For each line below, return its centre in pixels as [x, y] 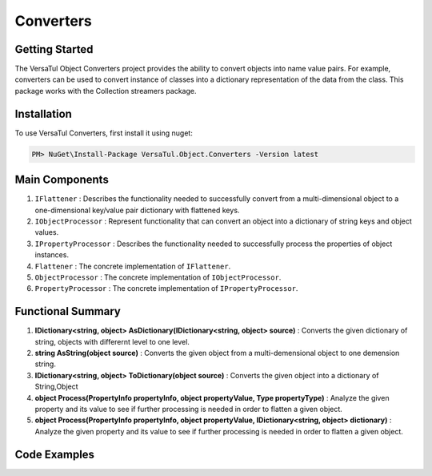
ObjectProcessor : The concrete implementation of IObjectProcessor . [158, 277]
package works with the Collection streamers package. [106, 91]
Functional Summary [68, 311]
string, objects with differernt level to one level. [112, 341]
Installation [43, 113]
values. [47, 232]
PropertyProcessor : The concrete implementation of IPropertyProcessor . [166, 288]
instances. [52, 255]
